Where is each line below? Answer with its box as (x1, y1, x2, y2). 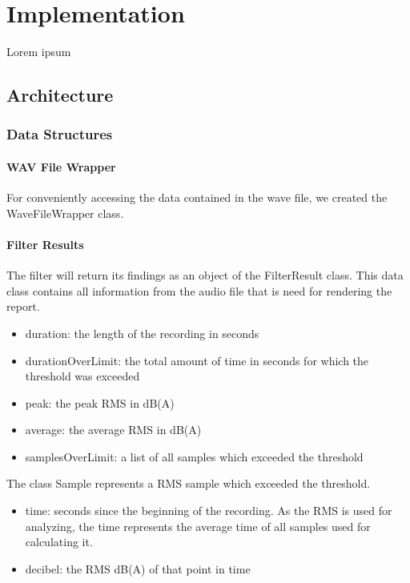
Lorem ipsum (6, 43, 71, 60)
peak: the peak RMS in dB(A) (25, 394, 175, 411)
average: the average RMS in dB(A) (25, 421, 202, 438)
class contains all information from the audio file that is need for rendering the (6, 282, 392, 299)
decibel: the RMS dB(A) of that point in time (25, 560, 251, 577)
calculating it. (25, 533, 93, 550)
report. (6, 298, 40, 315)
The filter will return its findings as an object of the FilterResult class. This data (6, 267, 404, 283)
